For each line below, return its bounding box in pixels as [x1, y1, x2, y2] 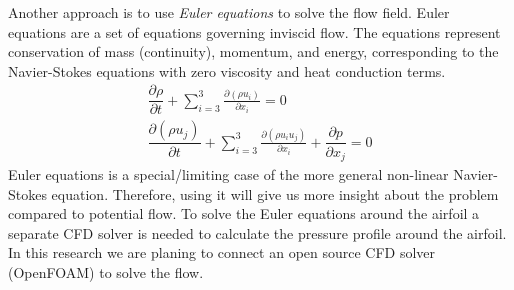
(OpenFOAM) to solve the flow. [8, 261, 204, 282]
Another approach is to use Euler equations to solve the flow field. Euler [8, 2, 450, 22]
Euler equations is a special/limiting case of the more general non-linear [8, 163, 449, 184]
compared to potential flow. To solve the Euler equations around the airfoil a [8, 203, 480, 224]
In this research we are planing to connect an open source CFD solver [8, 242, 436, 263]
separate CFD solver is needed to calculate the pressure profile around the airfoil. [8, 222, 507, 243]
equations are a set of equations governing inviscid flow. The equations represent [8, 21, 501, 42]
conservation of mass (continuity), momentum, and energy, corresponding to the [8, 41, 499, 62]
